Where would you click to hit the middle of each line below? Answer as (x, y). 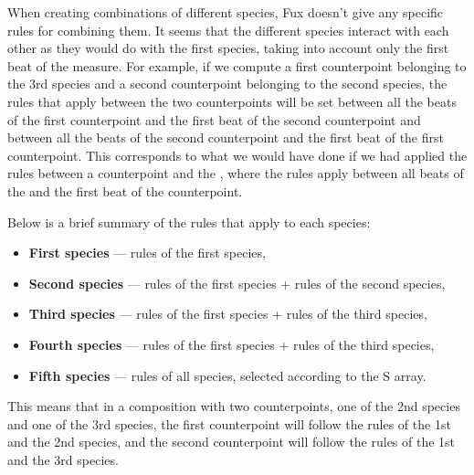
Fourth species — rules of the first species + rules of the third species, (232, 344)
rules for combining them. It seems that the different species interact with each (228, 30)
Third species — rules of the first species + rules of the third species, (228, 314)
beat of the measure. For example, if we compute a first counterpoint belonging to (237, 65)
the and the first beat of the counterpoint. (125, 190)
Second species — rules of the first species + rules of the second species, (237, 283)
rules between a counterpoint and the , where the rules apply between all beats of (236, 173)
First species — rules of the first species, (147, 253)
